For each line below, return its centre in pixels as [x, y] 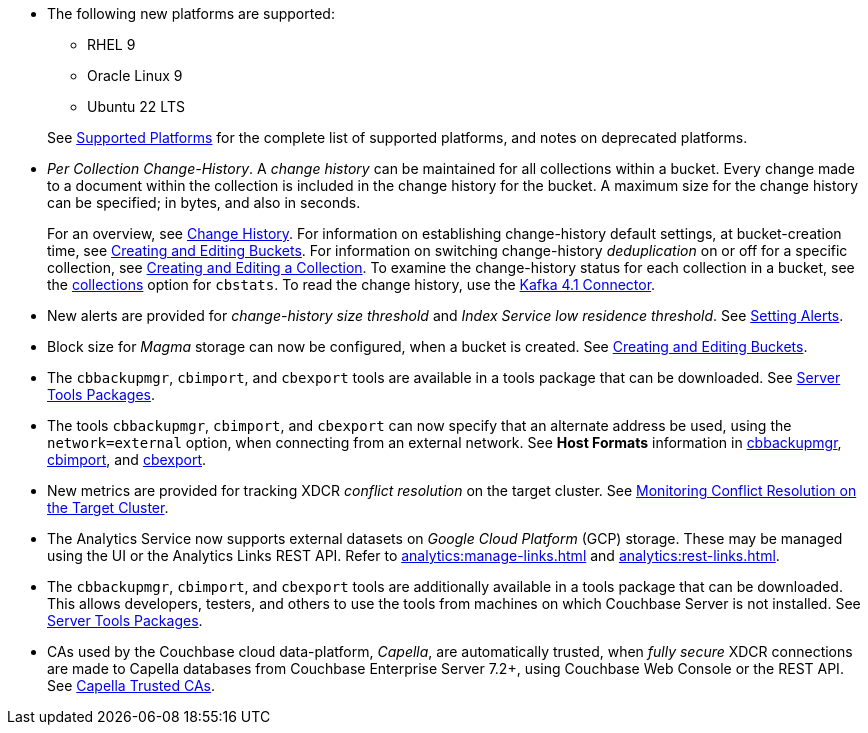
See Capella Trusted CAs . [131, 685]
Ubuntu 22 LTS [136, 106]
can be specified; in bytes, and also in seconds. [204, 202]
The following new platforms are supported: [191, 13]
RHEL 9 [111, 44]
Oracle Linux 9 [135, 75]
